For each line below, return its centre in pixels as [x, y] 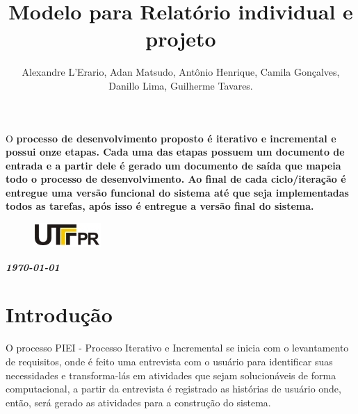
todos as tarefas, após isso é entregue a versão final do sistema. [160, 206]
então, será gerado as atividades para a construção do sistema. [138, 402]
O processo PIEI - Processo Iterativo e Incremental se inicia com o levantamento [177, 348]
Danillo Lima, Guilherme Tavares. [181, 85]
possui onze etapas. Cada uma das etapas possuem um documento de [175, 152]
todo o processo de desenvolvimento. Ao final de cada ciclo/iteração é [176, 179]
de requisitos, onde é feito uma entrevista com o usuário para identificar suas [169, 361]
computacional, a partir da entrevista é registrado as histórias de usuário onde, [173, 389]
